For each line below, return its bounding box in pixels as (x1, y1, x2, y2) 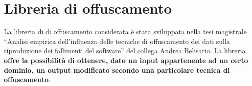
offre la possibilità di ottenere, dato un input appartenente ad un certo (4, 55, 248, 65)
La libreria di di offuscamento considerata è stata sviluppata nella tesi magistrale (4, 26, 247, 37)
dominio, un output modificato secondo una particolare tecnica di (4, 64, 230, 75)
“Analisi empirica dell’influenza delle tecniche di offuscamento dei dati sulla (4, 36, 230, 46)
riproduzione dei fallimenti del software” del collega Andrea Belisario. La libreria (4, 45, 246, 56)
